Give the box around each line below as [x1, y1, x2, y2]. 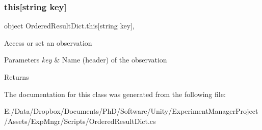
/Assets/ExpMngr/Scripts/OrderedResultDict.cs [4, 115, 156, 126]
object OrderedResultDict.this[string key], [4, 20, 135, 31]
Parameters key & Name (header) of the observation [4, 54, 167, 65]
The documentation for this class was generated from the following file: [4, 88, 226, 99]
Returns [4, 72, 29, 82]
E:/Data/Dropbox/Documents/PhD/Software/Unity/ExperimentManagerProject [4, 106, 258, 116]
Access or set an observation [4, 37, 92, 48]
